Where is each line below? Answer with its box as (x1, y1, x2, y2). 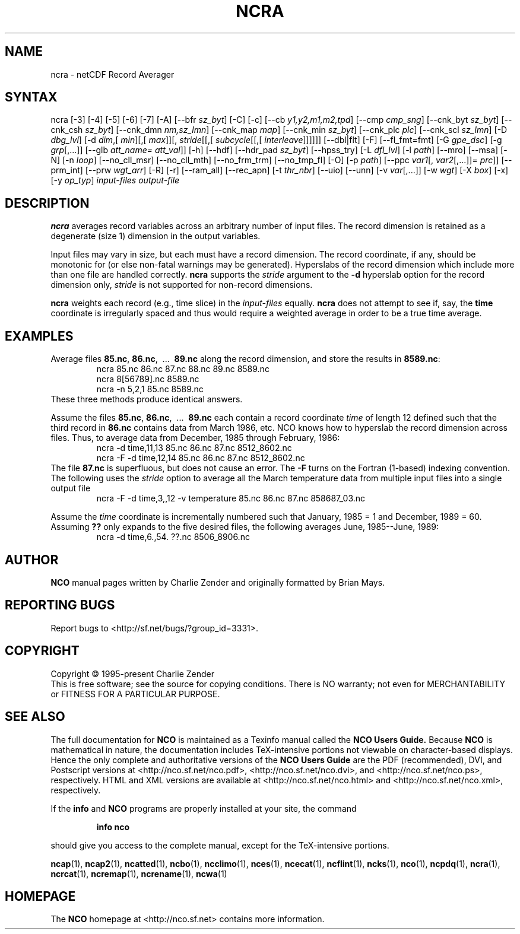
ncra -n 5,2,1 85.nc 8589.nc (96, 384, 204, 395)
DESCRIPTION (5, 195, 90, 211)
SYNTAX (5, 90, 58, 105)
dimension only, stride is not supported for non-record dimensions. (50, 279, 313, 290)
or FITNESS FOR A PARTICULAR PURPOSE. (50, 688, 220, 699)
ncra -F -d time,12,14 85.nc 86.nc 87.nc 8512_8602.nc (96, 453, 305, 463)
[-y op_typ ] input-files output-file (50, 175, 180, 186)
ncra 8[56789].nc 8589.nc (96, 374, 199, 385)
